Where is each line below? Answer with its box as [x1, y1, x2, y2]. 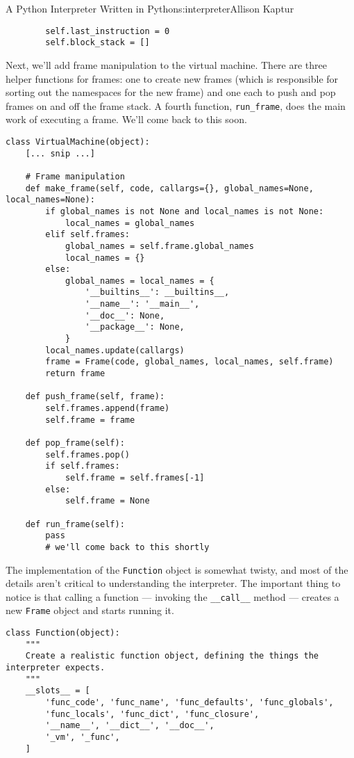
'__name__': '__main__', [85, 299, 200, 309]
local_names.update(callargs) [45, 345, 185, 355]
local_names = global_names [65, 218, 195, 228]
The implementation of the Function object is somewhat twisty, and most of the [6, 562, 348, 576]
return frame [45, 369, 106, 379]
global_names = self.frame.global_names [65, 241, 254, 251]
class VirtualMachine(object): [6, 136, 150, 147]
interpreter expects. [6, 663, 106, 673]
